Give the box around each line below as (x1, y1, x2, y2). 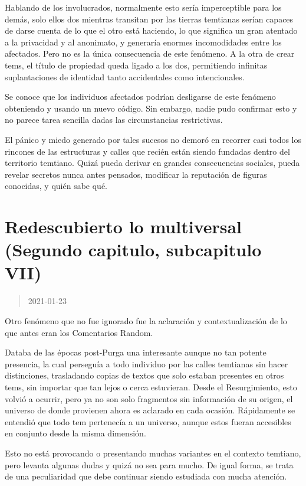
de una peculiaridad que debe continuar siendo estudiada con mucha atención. (5, 470, 287, 482)
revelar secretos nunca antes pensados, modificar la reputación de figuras (5, 168, 267, 180)
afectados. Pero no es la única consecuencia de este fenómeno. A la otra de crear (5, 47, 295, 60)
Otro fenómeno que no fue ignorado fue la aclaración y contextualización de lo (5, 315, 287, 327)
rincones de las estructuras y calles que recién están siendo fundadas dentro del (5, 145, 290, 157)
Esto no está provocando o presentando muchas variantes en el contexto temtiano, (5, 446, 301, 459)
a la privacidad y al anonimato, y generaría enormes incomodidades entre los (5, 35, 282, 48)
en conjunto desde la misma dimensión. (5, 427, 146, 439)
